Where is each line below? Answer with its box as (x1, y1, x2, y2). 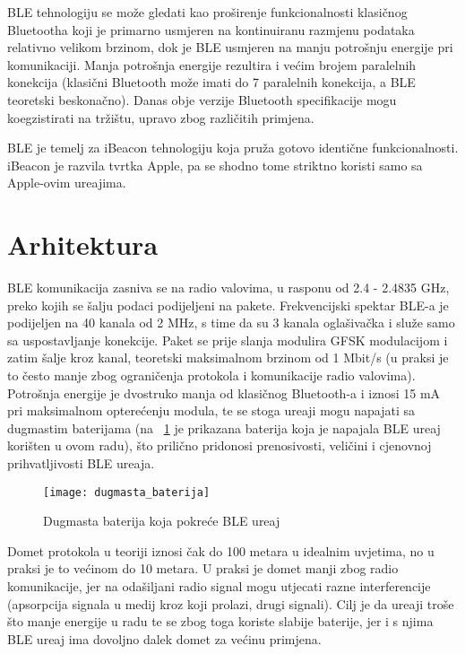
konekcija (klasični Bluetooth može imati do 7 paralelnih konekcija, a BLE (7, 73, 416, 92)
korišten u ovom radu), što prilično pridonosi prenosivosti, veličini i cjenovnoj (7, 436, 432, 455)
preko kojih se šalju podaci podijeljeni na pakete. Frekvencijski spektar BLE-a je (7, 295, 449, 314)
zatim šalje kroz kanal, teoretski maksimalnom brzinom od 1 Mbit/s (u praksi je (7, 348, 449, 367)
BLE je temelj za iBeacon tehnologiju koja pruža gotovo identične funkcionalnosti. (7, 138, 459, 157)
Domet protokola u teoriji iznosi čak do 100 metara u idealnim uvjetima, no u (7, 541, 435, 560)
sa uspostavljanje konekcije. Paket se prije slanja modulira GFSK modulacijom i (7, 330, 448, 349)
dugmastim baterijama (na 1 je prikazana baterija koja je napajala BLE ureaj (7, 418, 441, 437)
